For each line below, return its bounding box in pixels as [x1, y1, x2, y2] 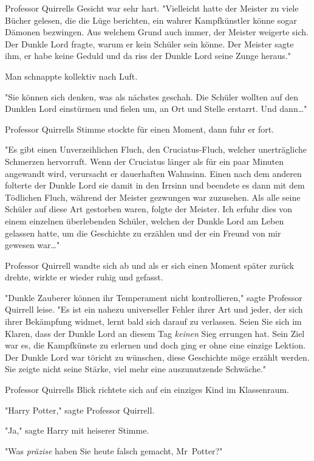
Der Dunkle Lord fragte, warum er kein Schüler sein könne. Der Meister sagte [5, 37, 294, 50]
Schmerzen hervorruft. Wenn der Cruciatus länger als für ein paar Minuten [5, 154, 284, 167]
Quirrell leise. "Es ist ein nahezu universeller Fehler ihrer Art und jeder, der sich [5, 303, 303, 316]
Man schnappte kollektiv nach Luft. [5, 69, 138, 82]
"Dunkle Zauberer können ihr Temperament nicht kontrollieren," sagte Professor [5, 291, 302, 303]
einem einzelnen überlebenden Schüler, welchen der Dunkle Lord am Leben [5, 214, 284, 227]
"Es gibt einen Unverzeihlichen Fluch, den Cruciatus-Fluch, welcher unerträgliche [5, 143, 307, 156]
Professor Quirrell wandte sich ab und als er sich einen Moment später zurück [5, 258, 295, 271]
